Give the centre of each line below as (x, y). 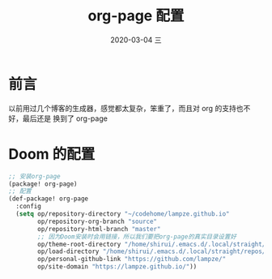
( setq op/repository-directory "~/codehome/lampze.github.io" (123, 214)
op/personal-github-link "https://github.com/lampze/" (132, 260)
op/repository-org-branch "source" (98, 221)
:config (29, 207)
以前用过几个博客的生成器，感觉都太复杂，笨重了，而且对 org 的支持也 (126, 108)
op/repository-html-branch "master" (99, 229)
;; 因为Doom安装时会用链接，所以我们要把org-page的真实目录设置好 (137, 236)
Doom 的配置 (52, 154)
